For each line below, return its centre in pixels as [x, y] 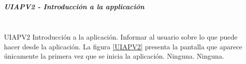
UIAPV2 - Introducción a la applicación [74, 6]
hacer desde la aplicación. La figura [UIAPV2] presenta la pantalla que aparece [123, 46]
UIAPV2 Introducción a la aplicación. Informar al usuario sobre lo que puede [121, 37]
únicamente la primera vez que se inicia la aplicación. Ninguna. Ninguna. [114, 56]
